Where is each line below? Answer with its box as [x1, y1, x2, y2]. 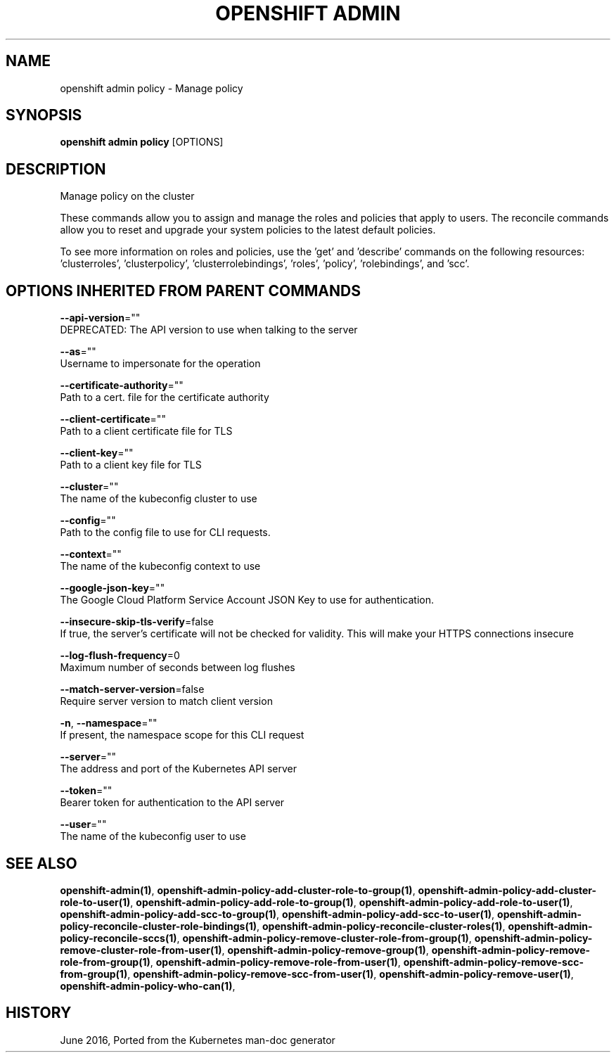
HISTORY [6, 1004, 72, 1022]
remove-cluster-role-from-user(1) [60, 943, 222, 956]
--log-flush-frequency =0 [60, 649, 180, 662]
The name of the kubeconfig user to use [60, 830, 246, 843]
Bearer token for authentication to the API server [60, 796, 285, 809]
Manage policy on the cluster [60, 190, 195, 203]
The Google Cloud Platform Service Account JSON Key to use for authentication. [60, 594, 435, 606]
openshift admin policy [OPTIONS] [60, 136, 224, 148]
